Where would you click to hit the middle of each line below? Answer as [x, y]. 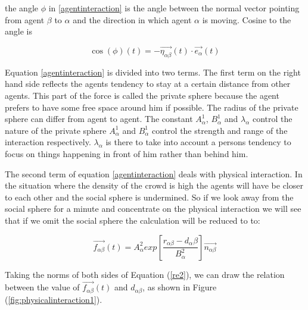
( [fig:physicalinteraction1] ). [54, 299]
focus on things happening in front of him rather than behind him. [127, 153]
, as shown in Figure [180, 287]
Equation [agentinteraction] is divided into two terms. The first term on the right [153, 72]
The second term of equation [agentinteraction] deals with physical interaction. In [154, 173]
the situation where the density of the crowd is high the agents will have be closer [154, 185]
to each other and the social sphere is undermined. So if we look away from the [149, 197]
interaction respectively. [48, 142]
